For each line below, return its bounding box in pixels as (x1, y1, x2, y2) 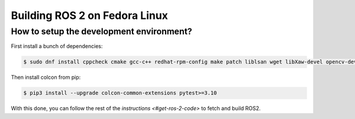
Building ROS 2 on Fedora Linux (11, 9, 169, 22)
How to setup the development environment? (11, 26, 192, 37)
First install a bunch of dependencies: (11, 43, 103, 50)
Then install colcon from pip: (11, 74, 81, 81)
